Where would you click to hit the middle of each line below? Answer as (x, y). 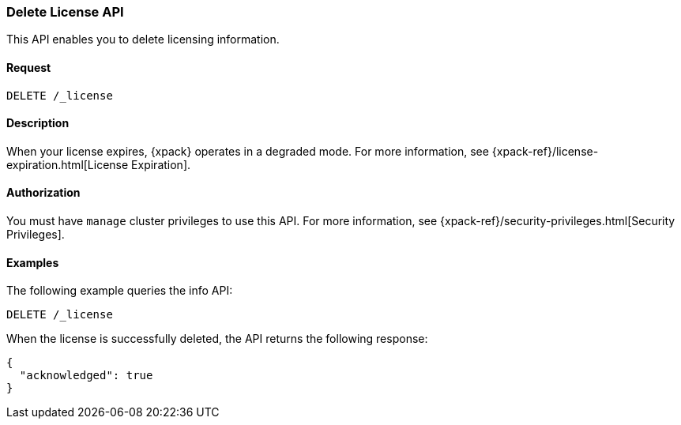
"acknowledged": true (86, 376)
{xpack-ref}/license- (545, 151)
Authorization (43, 193)
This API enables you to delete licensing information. (143, 39)
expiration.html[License (68, 164)
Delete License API (65, 12)
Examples (33, 262)
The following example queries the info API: (120, 291)
